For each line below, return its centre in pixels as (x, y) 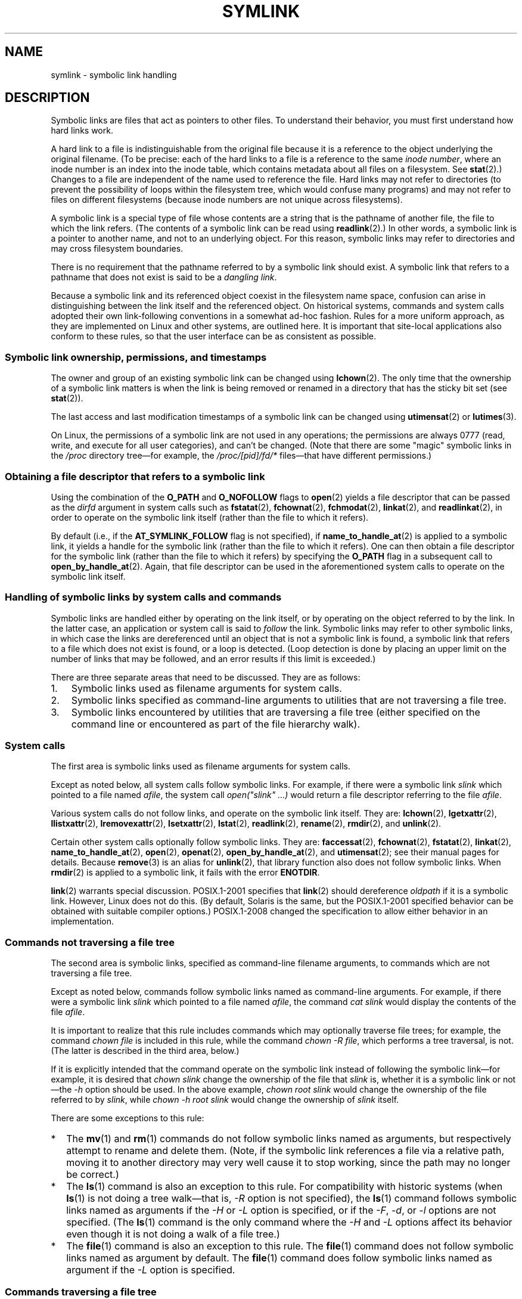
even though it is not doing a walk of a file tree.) (173, 1234)
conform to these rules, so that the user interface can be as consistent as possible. (214, 336)
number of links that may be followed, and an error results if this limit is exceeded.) (213, 658)
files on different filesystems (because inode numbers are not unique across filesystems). (227, 200)
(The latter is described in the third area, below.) (145, 1051)
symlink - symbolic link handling (114, 75)
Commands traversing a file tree (81, 1292)
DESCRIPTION (47, 98)
